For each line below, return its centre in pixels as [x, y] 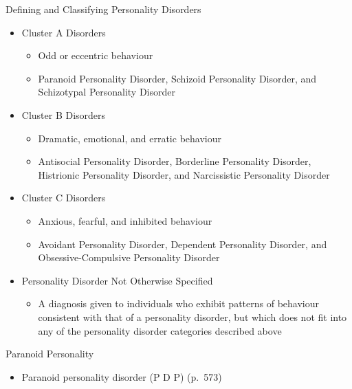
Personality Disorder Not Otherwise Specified [117, 280]
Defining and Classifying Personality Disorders [103, 9]
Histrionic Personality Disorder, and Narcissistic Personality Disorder [184, 174]
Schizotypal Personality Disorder [107, 92]
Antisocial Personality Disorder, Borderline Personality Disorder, [175, 161]
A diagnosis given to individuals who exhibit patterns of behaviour [178, 303]
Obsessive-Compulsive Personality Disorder [129, 257]
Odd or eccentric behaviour [96, 55]
